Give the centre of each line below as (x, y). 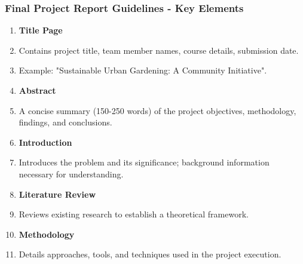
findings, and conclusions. (65, 122)
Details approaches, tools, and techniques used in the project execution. (150, 254)
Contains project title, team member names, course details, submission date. (159, 50)
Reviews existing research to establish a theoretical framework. (134, 214)
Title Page (41, 30)
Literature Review (57, 194)
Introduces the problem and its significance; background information (144, 162)
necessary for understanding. (71, 174)
